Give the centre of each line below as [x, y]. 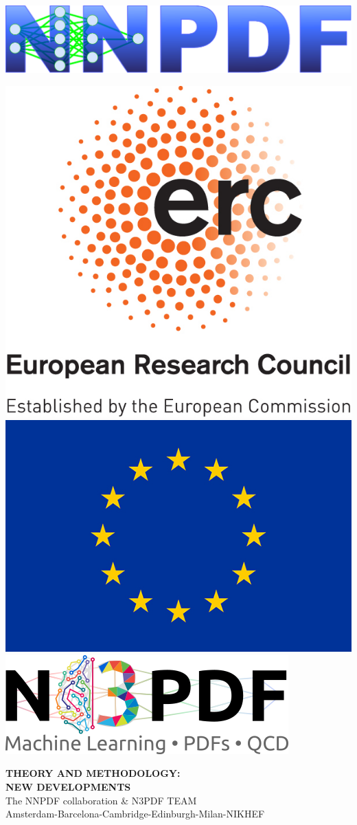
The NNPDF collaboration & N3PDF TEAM [101, 800]
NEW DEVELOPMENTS [68, 786]
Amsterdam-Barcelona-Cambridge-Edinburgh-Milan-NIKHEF [135, 814]
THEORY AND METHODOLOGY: [93, 773]
